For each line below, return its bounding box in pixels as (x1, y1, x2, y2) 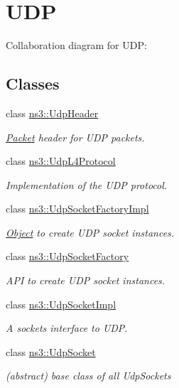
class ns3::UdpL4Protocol (6, 153, 116, 168)
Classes (6, 72, 60, 95)
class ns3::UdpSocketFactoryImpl (6, 201, 149, 216)
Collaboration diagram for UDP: (6, 38, 147, 53)
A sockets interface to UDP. (6, 320, 128, 335)
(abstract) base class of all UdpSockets (6, 368, 171, 383)
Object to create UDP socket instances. (6, 225, 175, 239)
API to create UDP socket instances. (6, 273, 166, 288)
